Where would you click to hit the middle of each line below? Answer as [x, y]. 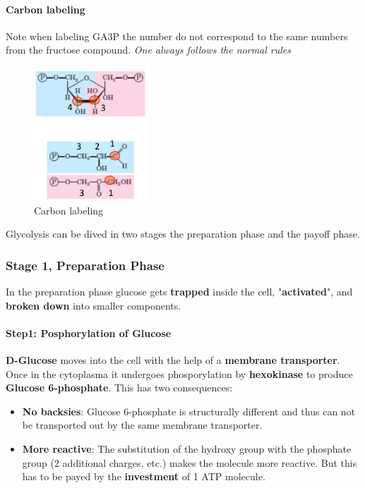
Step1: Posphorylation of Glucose [89, 333]
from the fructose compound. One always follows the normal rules [149, 50]
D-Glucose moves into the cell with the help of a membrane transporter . [173, 359]
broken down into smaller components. [94, 305]
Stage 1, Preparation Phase [85, 265]
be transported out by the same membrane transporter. [142, 425]
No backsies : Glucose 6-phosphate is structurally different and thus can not [189, 411]
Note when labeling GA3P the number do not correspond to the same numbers [177, 36]
